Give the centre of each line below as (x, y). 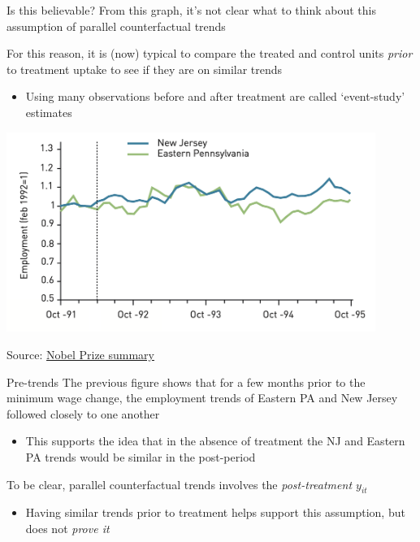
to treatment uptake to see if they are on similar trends (145, 69)
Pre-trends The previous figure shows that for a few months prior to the (186, 382)
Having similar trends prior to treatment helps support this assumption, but (215, 512)
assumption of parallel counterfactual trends (116, 26)
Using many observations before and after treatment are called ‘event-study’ (215, 96)
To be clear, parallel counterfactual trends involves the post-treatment (180, 484)
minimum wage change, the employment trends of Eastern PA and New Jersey (202, 398)
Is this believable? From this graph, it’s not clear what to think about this (191, 10)
